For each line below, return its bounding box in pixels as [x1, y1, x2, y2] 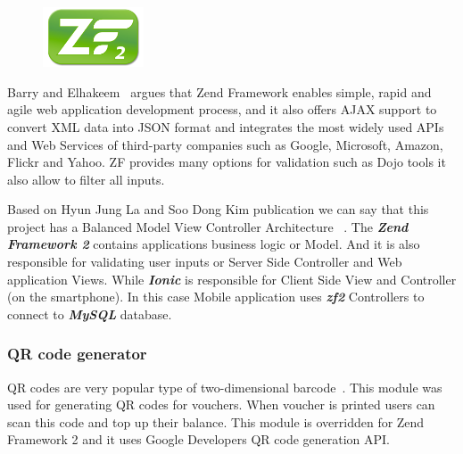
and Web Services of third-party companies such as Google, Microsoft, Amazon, [7, 135, 443, 153]
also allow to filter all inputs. [7, 169, 165, 188]
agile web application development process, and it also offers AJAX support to [7, 100, 437, 119]
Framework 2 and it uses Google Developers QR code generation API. [7, 430, 391, 449]
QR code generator [7, 343, 147, 365]
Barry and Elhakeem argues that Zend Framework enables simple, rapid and [7, 82, 432, 101]
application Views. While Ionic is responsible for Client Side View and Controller [7, 269, 457, 288]
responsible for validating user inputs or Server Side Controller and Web [7, 252, 402, 271]
